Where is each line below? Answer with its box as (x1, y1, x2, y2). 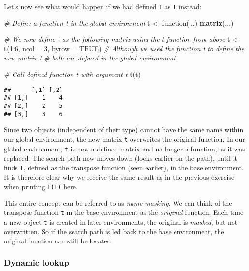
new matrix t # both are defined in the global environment (4, 53, 176, 63)
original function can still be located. (4, 236, 113, 246)
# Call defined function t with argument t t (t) (4, 69, 141, 79)
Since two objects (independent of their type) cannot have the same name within (4, 124, 244, 135)
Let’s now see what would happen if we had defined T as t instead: (4, 1, 202, 11)
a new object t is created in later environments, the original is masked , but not (4, 216, 238, 226)
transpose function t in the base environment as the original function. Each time (4, 207, 244, 217)
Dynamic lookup (4, 256, 69, 268)
